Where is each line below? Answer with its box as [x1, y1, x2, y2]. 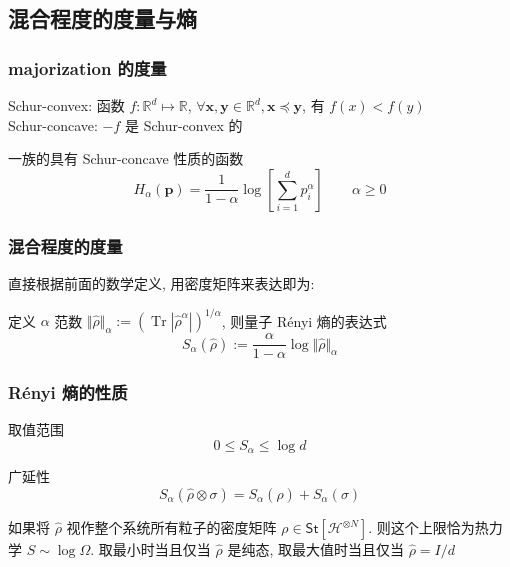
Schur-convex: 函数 [8, 95, 125, 115]
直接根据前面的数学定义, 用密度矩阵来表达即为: [8, 273, 315, 293]
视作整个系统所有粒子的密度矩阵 [66, 517, 277, 538]
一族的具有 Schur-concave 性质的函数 [8, 148, 244, 169]
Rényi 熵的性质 [8, 380, 128, 405]
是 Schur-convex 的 [124, 114, 243, 135]
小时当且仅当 [126, 539, 211, 560]
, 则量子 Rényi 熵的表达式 [221, 310, 387, 331]
